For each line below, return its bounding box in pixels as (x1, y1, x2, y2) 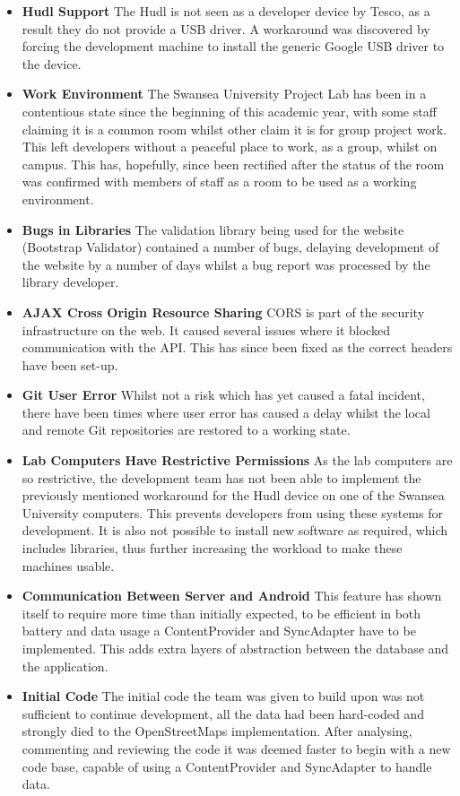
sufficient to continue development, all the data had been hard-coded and (22, 704, 424, 722)
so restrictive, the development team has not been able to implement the (22, 468, 421, 487)
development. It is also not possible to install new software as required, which (22, 521, 448, 540)
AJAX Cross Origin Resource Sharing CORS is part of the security (22, 302, 425, 321)
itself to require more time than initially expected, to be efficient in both (22, 603, 421, 622)
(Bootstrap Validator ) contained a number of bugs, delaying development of (22, 238, 439, 256)
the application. (22, 656, 108, 675)
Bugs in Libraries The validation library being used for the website (22, 220, 404, 238)
